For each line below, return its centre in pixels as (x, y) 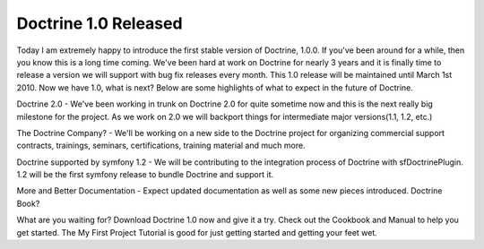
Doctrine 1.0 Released (99, 23)
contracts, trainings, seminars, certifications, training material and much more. (161, 146)
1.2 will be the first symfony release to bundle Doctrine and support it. (145, 175)
